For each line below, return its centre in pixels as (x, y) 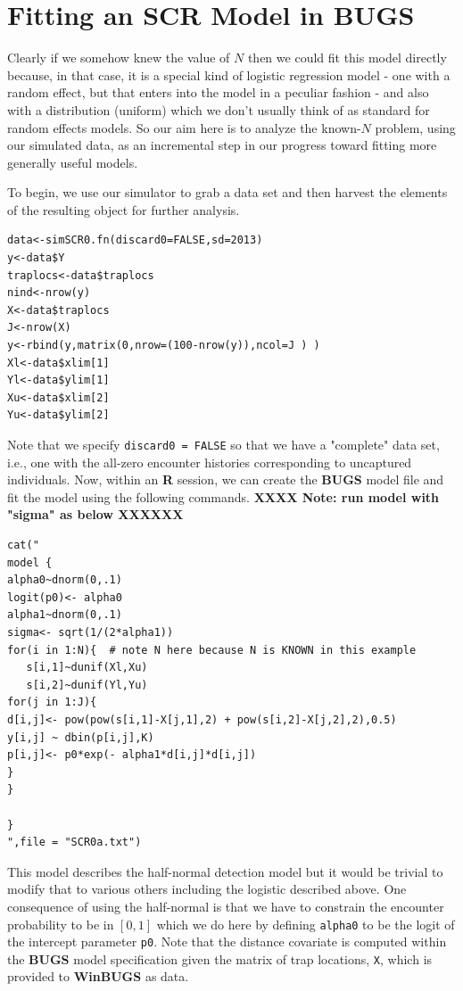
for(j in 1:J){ (52, 702)
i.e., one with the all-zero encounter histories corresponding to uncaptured (210, 462)
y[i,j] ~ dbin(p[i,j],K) (81, 737)
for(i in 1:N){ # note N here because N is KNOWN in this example (212, 650)
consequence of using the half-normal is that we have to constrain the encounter (226, 906)
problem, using (415, 127)
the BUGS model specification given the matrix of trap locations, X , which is (220, 958)
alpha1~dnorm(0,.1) (65, 615)
